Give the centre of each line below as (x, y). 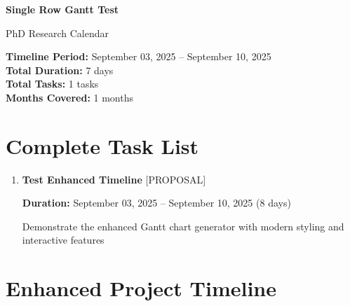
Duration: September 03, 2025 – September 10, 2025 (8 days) (156, 203)
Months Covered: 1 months (69, 97)
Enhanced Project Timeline (141, 288)
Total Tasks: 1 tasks (52, 84)
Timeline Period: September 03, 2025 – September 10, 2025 (139, 56)
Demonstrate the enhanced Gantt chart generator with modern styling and (183, 226)
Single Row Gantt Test (62, 9)
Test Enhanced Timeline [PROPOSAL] (114, 179)
